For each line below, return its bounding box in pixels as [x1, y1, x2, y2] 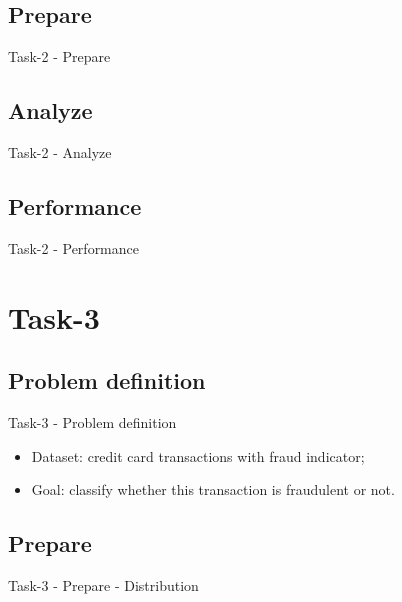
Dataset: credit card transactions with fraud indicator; [31, 445, 365, 466]
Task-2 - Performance [8, 237, 139, 258]
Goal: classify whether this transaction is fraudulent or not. [31, 479, 395, 500]
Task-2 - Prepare [8, 46, 111, 67]
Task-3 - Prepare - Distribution [8, 574, 199, 595]
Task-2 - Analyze [8, 142, 112, 162]
